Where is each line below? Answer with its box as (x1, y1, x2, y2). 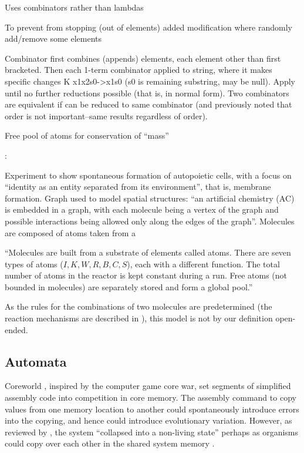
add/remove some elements (5, 32, 102, 45)
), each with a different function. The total (127, 257, 280, 270)
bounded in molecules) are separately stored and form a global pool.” (5, 280, 253, 293)
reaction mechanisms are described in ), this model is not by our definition (5, 312, 273, 324)
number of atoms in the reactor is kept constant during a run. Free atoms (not (5, 269, 288, 281)
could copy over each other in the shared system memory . (5, 437, 215, 449)
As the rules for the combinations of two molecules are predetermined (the (5, 300, 272, 313)
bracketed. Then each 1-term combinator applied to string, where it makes (5, 63, 272, 76)
